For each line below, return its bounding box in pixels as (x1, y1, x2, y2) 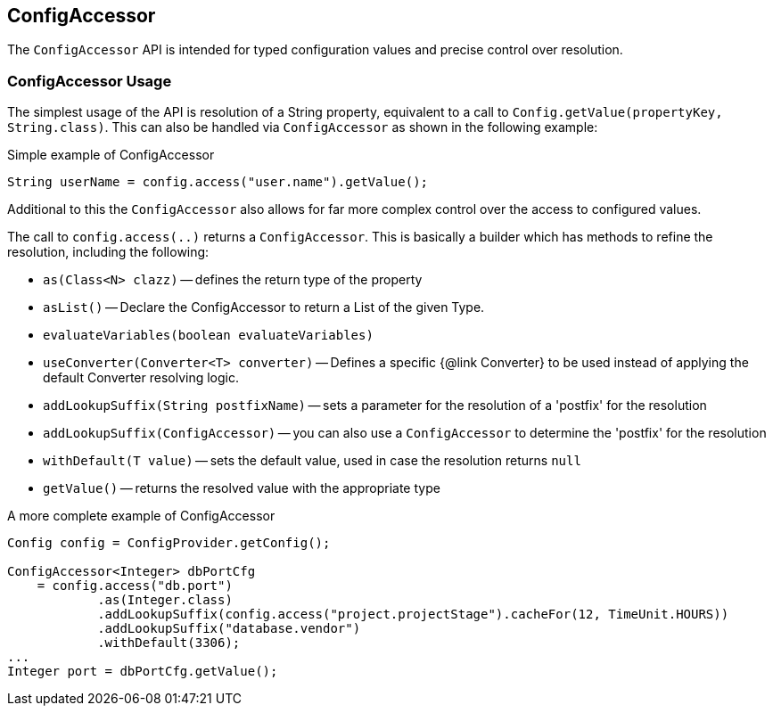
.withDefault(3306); (97, 635, 241, 651)
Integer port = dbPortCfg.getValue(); (7, 664, 278, 679)
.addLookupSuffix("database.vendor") (97, 621, 361, 636)
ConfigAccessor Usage (7, 71, 172, 90)
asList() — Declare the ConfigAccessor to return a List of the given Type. (43, 299, 485, 316)
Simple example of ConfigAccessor (7, 147, 215, 163)
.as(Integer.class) (97, 593, 233, 608)
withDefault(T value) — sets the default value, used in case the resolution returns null (43, 453, 581, 469)
